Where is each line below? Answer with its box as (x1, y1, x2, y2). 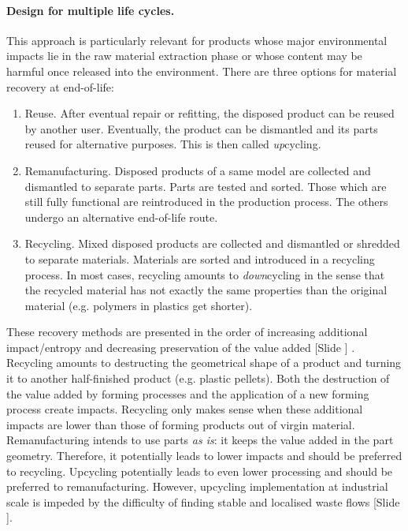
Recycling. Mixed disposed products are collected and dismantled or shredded (24, 235, 400, 252)
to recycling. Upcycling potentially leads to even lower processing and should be (6, 462, 393, 479)
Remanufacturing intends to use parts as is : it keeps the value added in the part (6, 432, 394, 448)
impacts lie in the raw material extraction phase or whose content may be (6, 47, 362, 64)
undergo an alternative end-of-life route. (24, 208, 218, 225)
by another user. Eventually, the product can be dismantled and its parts (24, 120, 378, 136)
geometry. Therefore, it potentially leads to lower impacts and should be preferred (6, 447, 402, 464)
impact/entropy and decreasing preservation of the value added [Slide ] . (6, 338, 355, 355)
